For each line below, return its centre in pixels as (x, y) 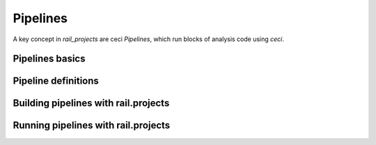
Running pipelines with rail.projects (92, 125)
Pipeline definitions (56, 81)
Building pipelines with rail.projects (91, 104)
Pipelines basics (49, 59)
